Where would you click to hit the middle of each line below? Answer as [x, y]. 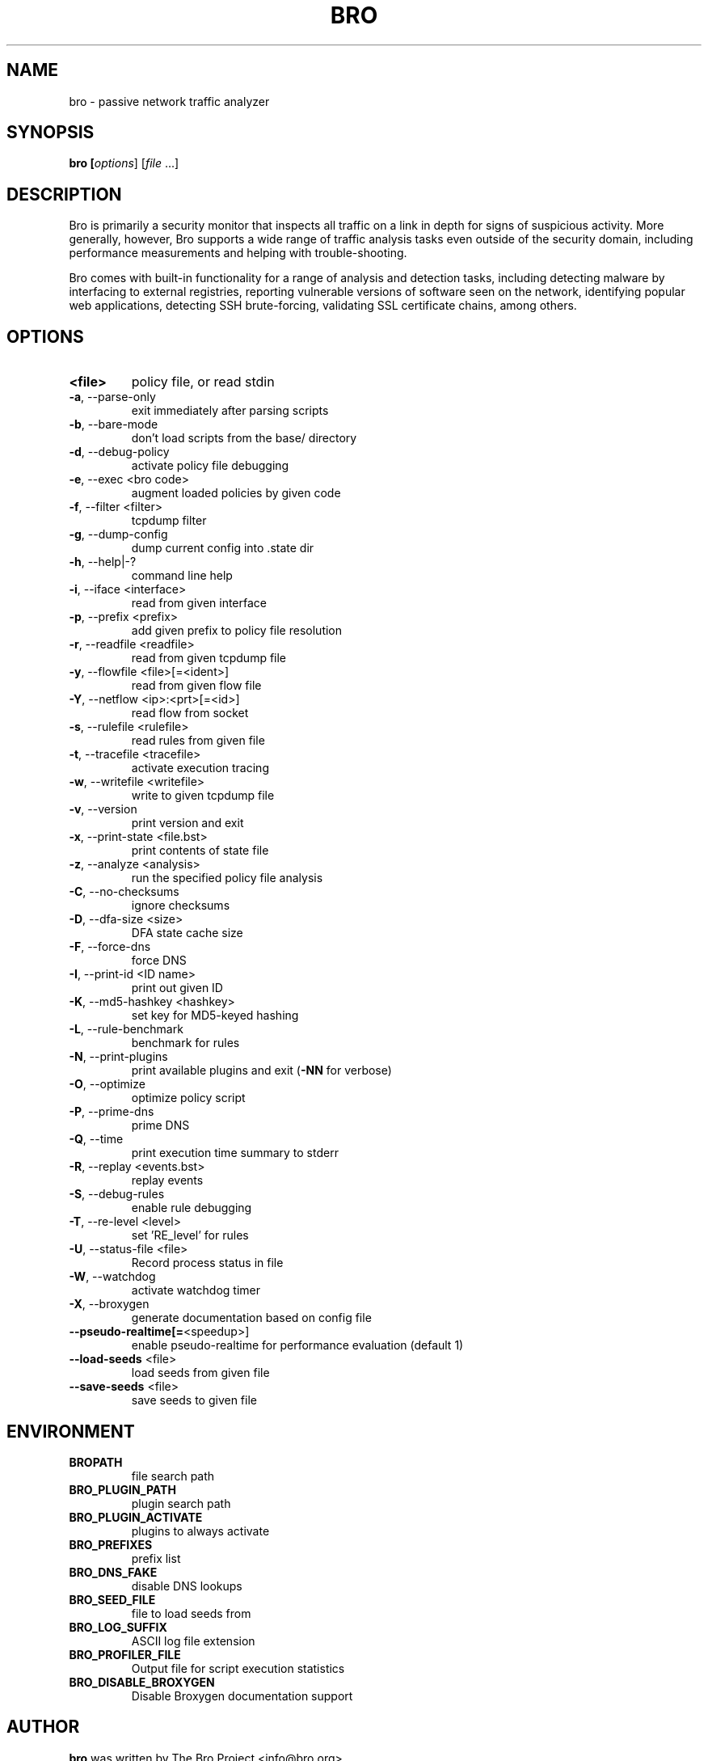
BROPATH [96, 1462]
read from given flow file [196, 686]
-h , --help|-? [103, 562]
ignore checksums [181, 906]
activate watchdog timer [196, 1290]
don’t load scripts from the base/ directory [244, 438]
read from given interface [199, 603]
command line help [182, 576]
